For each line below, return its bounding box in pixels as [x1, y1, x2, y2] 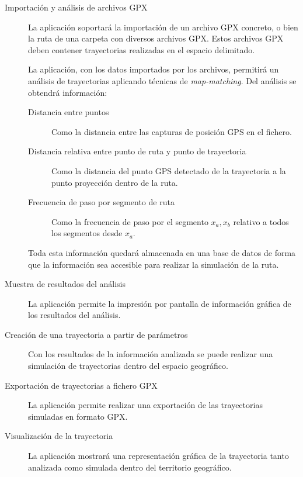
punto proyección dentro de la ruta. [51, 176, 178, 188]
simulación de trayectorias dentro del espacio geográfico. [28, 360, 228, 372]
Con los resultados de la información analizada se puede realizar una [28, 348, 273, 360]
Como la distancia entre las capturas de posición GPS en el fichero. [51, 125, 292, 137]
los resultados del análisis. [28, 309, 121, 321]
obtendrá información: [28, 86, 107, 98]
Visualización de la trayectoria [5, 430, 113, 442]
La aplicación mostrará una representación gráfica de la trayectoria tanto [28, 450, 289, 462]
